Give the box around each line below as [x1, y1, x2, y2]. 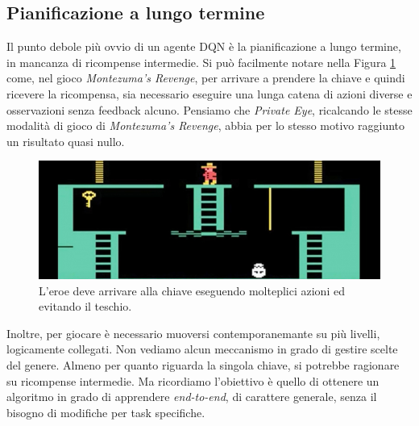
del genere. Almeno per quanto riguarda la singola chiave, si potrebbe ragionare [6, 356, 400, 373]
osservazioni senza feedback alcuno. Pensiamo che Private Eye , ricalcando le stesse [6, 101, 413, 118]
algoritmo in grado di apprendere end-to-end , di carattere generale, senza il [6, 388, 377, 405]
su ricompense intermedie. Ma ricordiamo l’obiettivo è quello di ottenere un [6, 372, 380, 389]
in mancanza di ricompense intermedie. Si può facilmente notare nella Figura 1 [6, 53, 396, 70]
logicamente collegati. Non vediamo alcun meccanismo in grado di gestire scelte [6, 340, 398, 357]
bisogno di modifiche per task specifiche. [6, 403, 205, 420]
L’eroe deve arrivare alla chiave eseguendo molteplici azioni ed [39, 282, 345, 299]
